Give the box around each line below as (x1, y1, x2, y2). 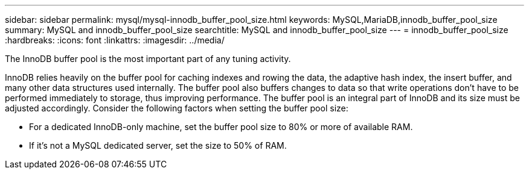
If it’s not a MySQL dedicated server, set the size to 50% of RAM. (29, 140, 287, 151)
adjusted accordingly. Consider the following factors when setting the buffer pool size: (5, 103, 348, 113)
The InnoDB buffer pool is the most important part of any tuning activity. (5, 54, 291, 64)
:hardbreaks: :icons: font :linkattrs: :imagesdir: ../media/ (5, 35, 225, 45)
